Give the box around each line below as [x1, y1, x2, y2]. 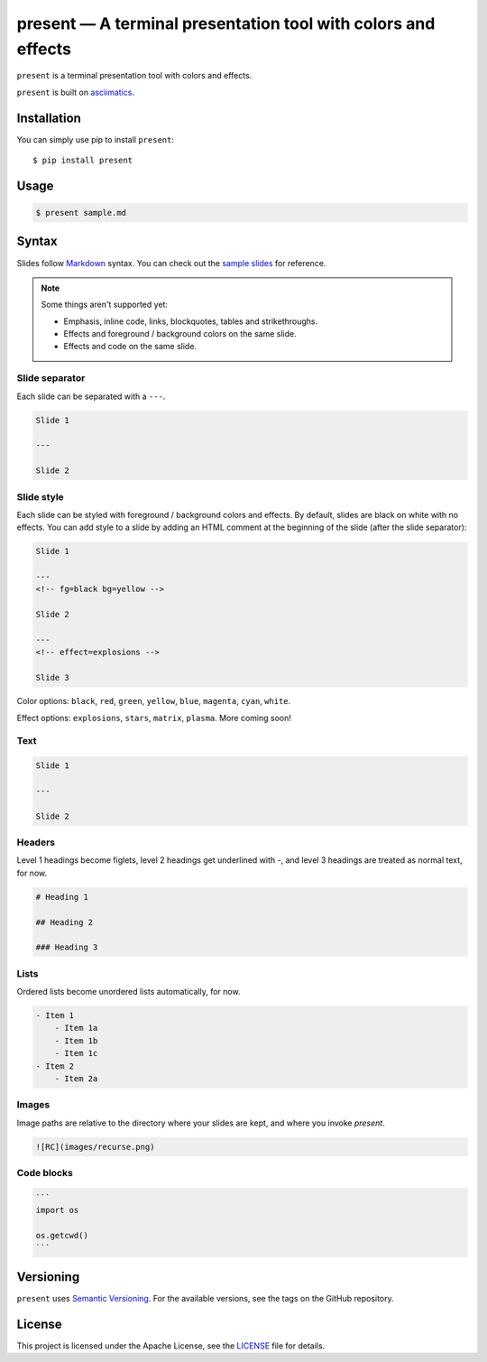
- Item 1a [54, 1023, 98, 1033]
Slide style [16, 490, 65, 503]
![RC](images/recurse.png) [35, 1142, 155, 1152]
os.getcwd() [35, 1230, 89, 1241]
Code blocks [16, 1167, 74, 1180]
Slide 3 [35, 672, 69, 683]
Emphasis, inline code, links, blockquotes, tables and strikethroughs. [63, 316, 318, 327]
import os [35, 1205, 79, 1216]
